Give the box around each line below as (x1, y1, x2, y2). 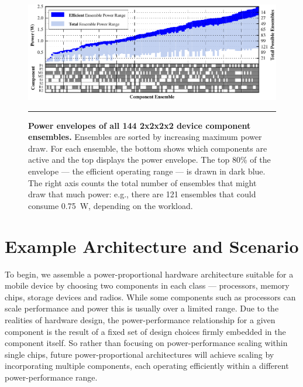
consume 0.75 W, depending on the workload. (28, 199, 193, 211)
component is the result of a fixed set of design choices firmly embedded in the (5, 325, 286, 337)
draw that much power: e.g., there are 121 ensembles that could (28, 188, 256, 200)
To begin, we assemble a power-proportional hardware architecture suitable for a (5, 268, 294, 280)
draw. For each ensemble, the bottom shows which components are (28, 142, 267, 154)
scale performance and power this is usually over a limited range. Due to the (5, 302, 279, 314)
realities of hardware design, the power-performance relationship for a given (5, 313, 276, 326)
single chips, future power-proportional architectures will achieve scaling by (5, 348, 274, 360)
